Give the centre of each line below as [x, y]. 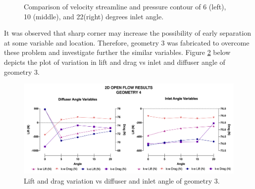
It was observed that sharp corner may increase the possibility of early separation [127, 33]
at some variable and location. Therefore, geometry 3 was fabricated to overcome [127, 42]
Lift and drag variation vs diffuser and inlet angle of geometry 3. [122, 180]
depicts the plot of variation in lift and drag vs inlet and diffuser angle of [115, 62]
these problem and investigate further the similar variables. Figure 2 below [117, 52]
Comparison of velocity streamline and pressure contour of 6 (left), [125, 6]
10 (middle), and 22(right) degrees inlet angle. [94, 16]
